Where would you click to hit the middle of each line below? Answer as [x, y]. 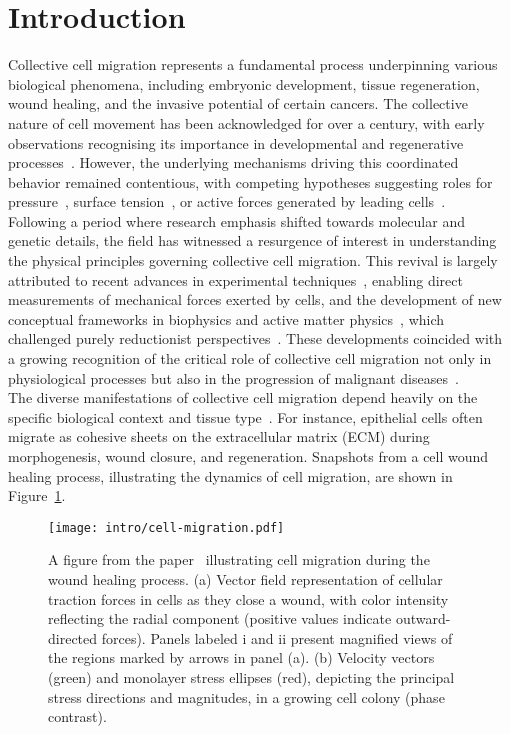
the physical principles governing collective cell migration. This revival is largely [253, 260]
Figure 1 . [37, 495]
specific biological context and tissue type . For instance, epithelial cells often [245, 416]
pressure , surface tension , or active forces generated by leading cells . [227, 201]
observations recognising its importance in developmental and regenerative [236, 142]
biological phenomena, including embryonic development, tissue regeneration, [244, 83]
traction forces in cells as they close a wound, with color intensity [248, 598]
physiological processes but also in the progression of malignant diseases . [233, 377]
